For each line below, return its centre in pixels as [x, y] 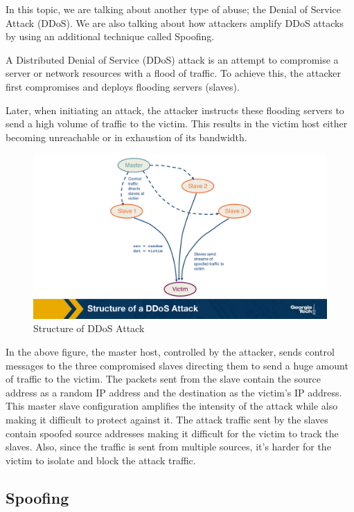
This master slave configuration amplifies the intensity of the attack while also [172, 406]
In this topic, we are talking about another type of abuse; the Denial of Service [173, 9]
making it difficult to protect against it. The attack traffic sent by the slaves [167, 419]
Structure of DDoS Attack [89, 328]
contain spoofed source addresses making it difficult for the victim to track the [172, 433]
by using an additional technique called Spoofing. [110, 36]
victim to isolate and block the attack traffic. [101, 460]
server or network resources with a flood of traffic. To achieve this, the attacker [173, 73]
